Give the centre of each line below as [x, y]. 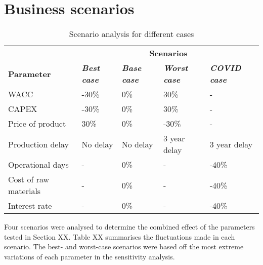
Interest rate [30, 206]
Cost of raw [29, 179]
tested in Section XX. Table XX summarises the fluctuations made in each [120, 236]
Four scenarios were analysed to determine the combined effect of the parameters [129, 227]
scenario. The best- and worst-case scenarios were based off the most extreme [124, 247]
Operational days [38, 165]
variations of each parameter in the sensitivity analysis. [90, 256]
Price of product [37, 124]
